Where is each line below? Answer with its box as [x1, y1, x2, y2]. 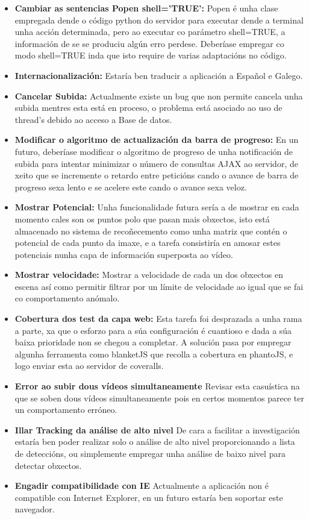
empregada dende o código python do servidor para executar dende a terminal [14, 13, 304, 26]
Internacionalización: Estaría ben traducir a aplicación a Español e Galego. [14, 69, 303, 81]
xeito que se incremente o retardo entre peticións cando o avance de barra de [14, 169, 299, 181]
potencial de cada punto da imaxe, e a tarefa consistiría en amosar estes [14, 236, 281, 249]
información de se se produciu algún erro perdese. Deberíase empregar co [14, 37, 284, 49]
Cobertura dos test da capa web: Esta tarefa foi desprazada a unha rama [14, 312, 302, 325]
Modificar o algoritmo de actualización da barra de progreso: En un [14, 133, 299, 146]
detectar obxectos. [14, 459, 82, 471]
